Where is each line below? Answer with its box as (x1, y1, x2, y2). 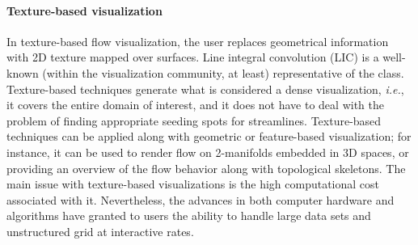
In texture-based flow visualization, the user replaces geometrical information (6, 32, 389, 49)
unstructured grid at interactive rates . (6, 222, 194, 239)
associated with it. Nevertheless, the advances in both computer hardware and (6, 191, 395, 208)
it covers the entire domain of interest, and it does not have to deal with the (6, 96, 384, 113)
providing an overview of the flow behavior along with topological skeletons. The (6, 159, 406, 176)
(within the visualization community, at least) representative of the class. (42, 64, 404, 81)
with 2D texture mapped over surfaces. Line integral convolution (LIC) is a (6, 49, 379, 65)
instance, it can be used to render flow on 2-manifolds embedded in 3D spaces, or (6, 143, 409, 160)
